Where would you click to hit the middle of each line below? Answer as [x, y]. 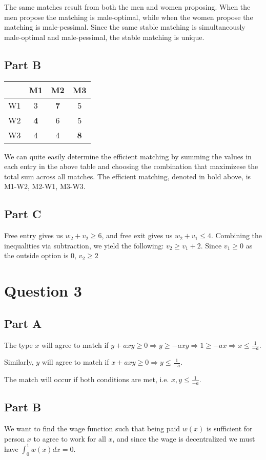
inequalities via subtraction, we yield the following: [84, 245]
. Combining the [237, 235]
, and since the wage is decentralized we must [184, 438]
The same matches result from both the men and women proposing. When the [127, 7]
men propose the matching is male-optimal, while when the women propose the [129, 17]
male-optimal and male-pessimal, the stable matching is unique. [104, 37]
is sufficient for [229, 428]
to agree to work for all [70, 438]
